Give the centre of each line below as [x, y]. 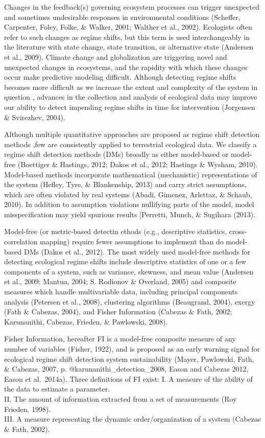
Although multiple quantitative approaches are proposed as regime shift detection [132, 134]
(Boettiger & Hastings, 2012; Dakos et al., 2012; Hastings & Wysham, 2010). [138, 164]
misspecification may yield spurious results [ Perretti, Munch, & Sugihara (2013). [130, 214]
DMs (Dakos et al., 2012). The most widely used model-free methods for [137, 251]
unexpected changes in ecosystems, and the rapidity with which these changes [126, 67]
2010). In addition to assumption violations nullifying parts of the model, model [129, 204]
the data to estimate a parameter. [57, 389]
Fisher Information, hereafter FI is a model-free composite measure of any [120, 339]
